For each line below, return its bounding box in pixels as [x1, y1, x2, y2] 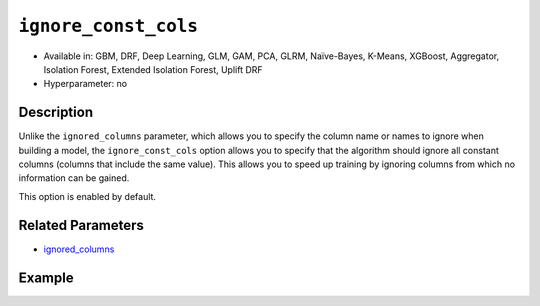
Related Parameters [18, 216, 145, 234]
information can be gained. [18, 172, 130, 184]
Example [18, 269, 74, 286]
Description [18, 104, 94, 121]
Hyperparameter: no [43, 78, 128, 90]
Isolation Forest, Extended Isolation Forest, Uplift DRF [43, 63, 264, 75]
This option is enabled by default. [18, 190, 157, 202]
